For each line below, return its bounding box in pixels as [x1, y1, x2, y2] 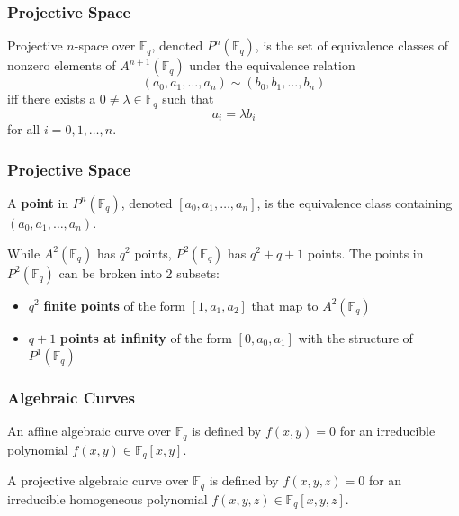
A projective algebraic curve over [7, 471, 189, 490]
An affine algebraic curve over [7, 421, 172, 440]
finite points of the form [43, 295, 185, 314]
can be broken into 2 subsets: [58, 263, 220, 282]
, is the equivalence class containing [256, 193, 453, 212]
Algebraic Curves [7, 386, 135, 409]
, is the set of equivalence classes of [255, 36, 449, 55]
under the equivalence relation [189, 56, 355, 75]
